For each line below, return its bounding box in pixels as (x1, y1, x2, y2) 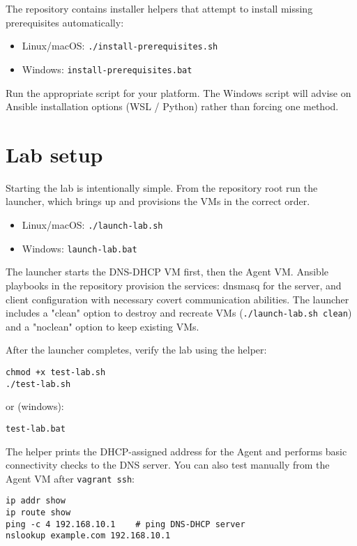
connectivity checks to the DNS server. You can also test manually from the (6, 457, 330, 472)
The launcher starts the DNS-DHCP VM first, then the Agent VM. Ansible (6, 264, 329, 279)
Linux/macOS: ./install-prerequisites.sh (22, 38, 218, 53)
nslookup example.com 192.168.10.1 (6, 531, 171, 541)
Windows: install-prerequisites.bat (22, 61, 192, 76)
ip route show (6, 508, 71, 517)
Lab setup (6, 139, 103, 168)
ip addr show (6, 496, 66, 506)
